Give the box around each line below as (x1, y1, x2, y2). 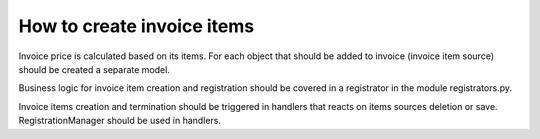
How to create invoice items (18, 15, 255, 37)
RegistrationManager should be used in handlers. (18, 115, 222, 127)
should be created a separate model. (18, 63, 170, 75)
